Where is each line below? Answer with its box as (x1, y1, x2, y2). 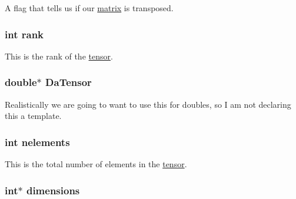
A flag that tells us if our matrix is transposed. (5, 2, 174, 14)
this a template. (5, 110, 62, 122)
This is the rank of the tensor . (5, 49, 113, 62)
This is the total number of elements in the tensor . (5, 158, 187, 170)
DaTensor (45, 75, 92, 89)
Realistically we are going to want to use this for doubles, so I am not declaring (5, 98, 291, 110)
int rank (5, 26, 44, 41)
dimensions (26, 183, 80, 197)
